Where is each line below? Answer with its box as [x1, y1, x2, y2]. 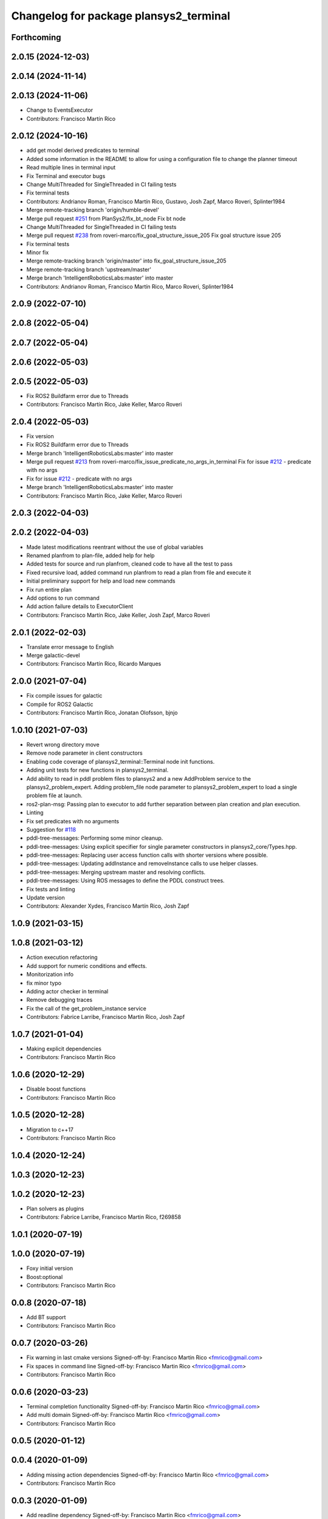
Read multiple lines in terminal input [26, 164, 116, 171]
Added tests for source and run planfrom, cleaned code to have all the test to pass [26, 560, 233, 567]
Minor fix [26, 249, 49, 256]
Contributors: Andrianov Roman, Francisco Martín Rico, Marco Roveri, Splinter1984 [26, 283, 234, 290]
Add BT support [26, 1313, 66, 1321]
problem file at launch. [26, 792, 83, 799]
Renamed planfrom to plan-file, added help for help [26, 552, 155, 559]
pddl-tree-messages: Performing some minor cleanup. [26, 834, 163, 842]
